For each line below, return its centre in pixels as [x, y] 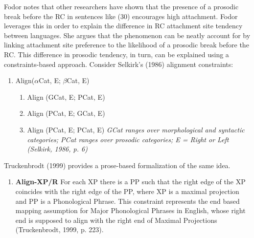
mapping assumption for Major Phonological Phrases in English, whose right [130, 210]
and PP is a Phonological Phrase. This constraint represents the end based [127, 201]
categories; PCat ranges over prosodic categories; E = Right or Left [128, 139]
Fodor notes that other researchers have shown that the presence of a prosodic [121, 6]
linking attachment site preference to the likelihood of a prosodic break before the [127, 45]
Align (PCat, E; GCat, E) [66, 113]
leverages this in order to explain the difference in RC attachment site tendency [123, 26]
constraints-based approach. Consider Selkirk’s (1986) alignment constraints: [119, 64]
